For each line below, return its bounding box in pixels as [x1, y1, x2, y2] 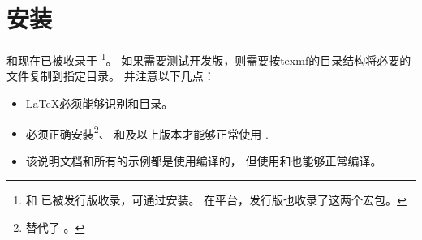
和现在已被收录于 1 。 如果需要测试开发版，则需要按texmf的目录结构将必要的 [6, 49, 411, 68]
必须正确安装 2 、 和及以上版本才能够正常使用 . [25, 122, 269, 142]
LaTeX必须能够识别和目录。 [25, 94, 174, 111]
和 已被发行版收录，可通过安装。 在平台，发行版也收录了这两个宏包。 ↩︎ [25, 191, 407, 208]
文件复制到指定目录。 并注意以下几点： [6, 67, 215, 84]
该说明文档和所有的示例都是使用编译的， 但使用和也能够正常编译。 [25, 152, 382, 169]
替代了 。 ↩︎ [25, 219, 85, 235]
